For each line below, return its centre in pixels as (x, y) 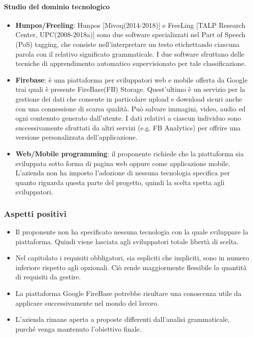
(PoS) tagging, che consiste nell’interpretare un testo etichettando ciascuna (127, 44)
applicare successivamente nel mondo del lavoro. (87, 303)
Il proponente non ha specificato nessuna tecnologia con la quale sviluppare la (132, 232)
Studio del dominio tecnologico (57, 6)
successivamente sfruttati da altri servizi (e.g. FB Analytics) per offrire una (128, 127)
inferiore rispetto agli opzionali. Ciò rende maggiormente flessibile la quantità (131, 267)
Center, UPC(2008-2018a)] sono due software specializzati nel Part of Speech (130, 34)
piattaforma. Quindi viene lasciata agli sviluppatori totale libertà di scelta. (127, 241)
